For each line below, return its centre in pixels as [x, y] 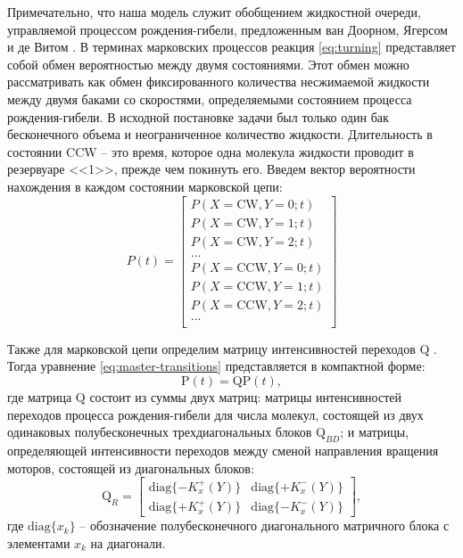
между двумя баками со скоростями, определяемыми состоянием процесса [210, 98]
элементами [39, 542]
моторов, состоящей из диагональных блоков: [131, 468]
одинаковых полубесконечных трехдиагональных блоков [160, 432]
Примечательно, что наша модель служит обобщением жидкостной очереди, [214, 12]
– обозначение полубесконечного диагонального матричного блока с [265, 525]
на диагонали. [128, 542]
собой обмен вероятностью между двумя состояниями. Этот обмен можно [208, 64]
